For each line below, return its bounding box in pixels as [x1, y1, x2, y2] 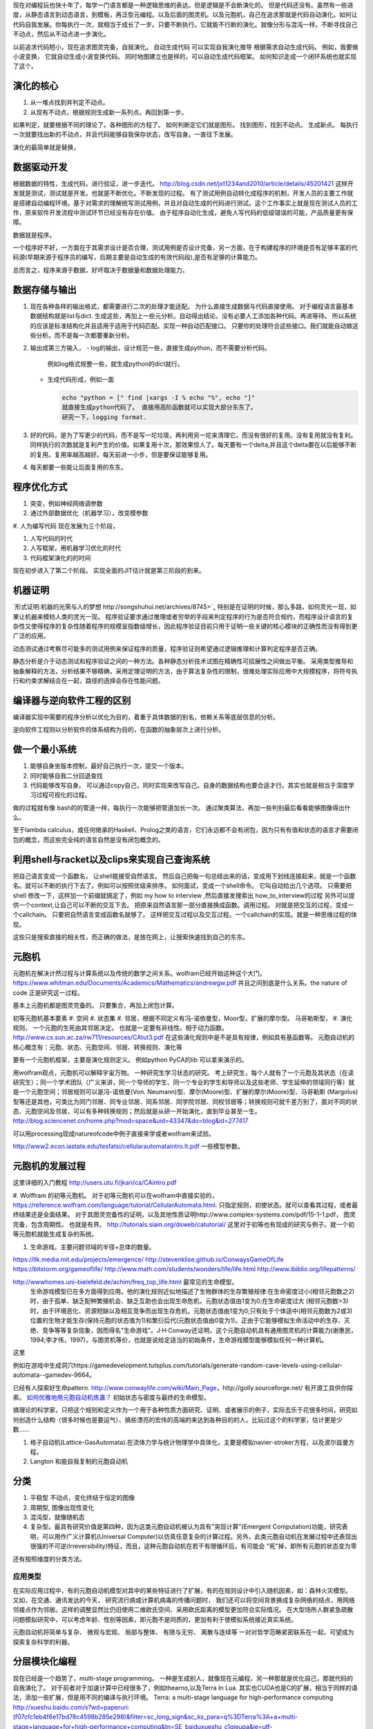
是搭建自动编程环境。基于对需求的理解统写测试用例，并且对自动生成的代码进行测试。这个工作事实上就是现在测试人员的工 [12, 198, 358, 207]
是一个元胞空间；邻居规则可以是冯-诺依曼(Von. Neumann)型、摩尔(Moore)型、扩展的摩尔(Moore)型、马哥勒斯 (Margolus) [12, 1088, 358, 1096]
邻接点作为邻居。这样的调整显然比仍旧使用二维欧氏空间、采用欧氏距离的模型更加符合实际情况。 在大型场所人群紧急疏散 [12, 1605, 354, 1614]
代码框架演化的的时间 [30, 553, 91, 562]
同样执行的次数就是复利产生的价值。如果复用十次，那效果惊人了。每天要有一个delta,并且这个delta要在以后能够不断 [30, 441, 357, 449]
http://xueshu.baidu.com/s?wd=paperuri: [12, 1703, 131, 1711]
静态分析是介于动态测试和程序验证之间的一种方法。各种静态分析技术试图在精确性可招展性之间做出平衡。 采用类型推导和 [12, 657, 354, 665]
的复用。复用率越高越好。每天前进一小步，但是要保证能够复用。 [30, 450, 212, 459]
